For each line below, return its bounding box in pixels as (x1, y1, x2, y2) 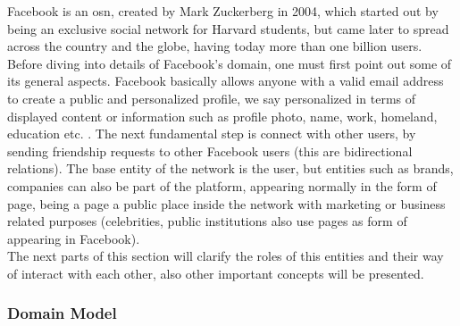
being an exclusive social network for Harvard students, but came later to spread (7, 19, 449, 38)
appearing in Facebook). (7, 229, 140, 247)
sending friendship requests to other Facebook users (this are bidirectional (7, 141, 413, 160)
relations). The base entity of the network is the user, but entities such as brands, (7, 159, 454, 178)
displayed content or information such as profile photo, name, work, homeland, (7, 106, 438, 125)
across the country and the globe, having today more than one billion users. (7, 37, 422, 55)
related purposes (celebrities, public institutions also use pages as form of (7, 212, 407, 230)
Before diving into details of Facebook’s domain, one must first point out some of (7, 54, 452, 72)
